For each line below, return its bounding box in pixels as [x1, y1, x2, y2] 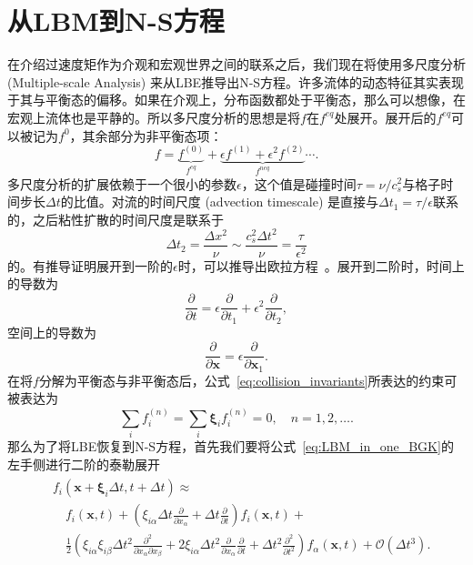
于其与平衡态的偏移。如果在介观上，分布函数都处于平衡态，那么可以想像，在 [7, 90, 466, 109]
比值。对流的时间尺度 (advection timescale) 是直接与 [73, 192, 379, 211]
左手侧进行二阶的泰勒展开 [7, 454, 160, 473]
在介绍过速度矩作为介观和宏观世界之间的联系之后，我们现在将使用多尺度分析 [7, 55, 466, 74]
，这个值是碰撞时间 [241, 174, 357, 193]
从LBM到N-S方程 [7, 2, 225, 39]
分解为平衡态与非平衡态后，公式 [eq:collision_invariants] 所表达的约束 [38, 370, 445, 389]
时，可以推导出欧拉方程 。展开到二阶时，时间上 [177, 256, 465, 275]
